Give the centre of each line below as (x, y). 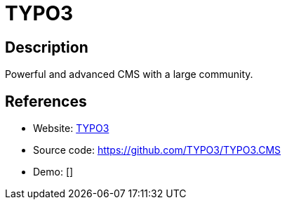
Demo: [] (53, 172)
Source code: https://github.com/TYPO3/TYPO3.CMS (157, 150)
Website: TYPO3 (71, 128)
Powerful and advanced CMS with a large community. (129, 74)
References (46, 101)
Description (47, 47)
